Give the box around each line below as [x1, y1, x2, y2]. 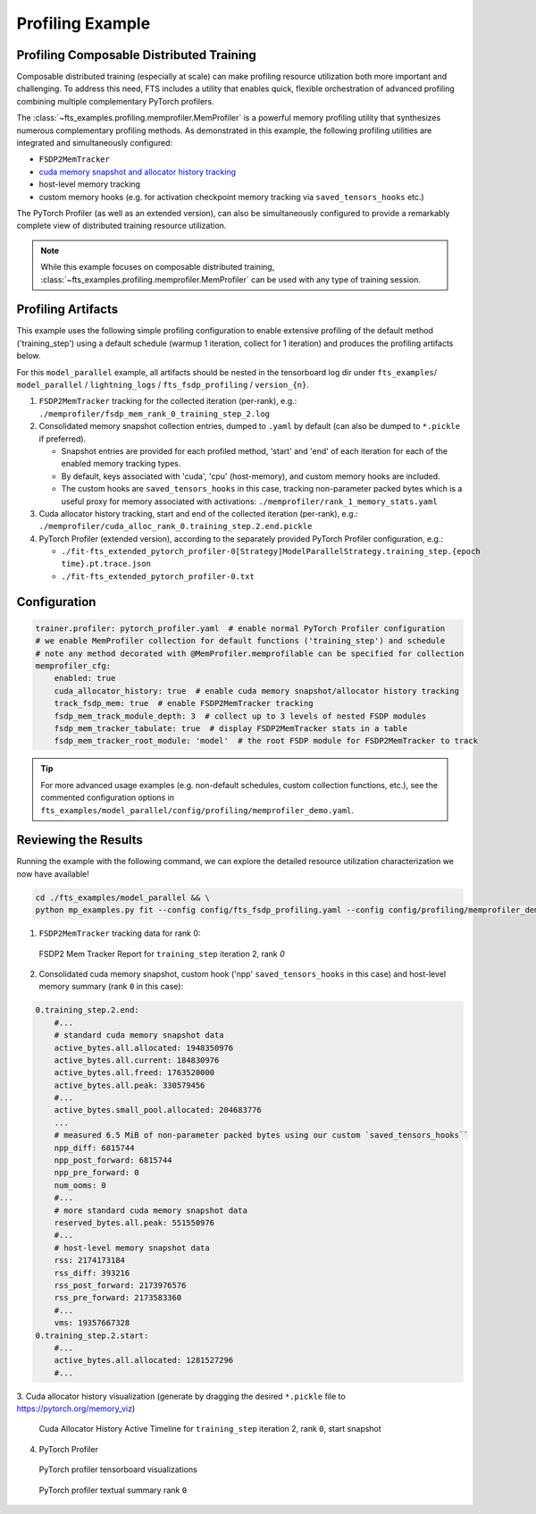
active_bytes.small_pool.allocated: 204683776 [54, 1105, 263, 1115]
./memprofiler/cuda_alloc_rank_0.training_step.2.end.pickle [38, 521, 313, 532]
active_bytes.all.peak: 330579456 [54, 1080, 205, 1090]
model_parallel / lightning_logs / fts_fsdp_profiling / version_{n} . [16, 380, 310, 390]
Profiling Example [16, 13, 151, 33]
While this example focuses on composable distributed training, [40, 262, 275, 273]
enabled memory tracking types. [61, 458, 181, 469]
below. [16, 350, 41, 361]
